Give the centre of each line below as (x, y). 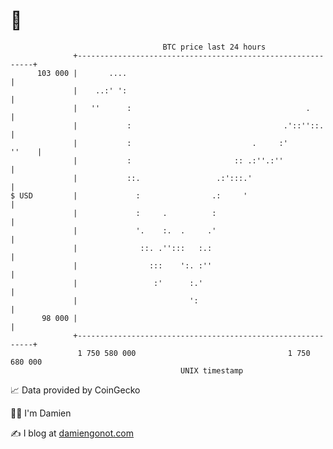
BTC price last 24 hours (214, 47)
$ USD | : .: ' (129, 195)
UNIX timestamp (212, 370)
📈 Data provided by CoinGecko (75, 390)
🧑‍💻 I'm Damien (41, 413)
